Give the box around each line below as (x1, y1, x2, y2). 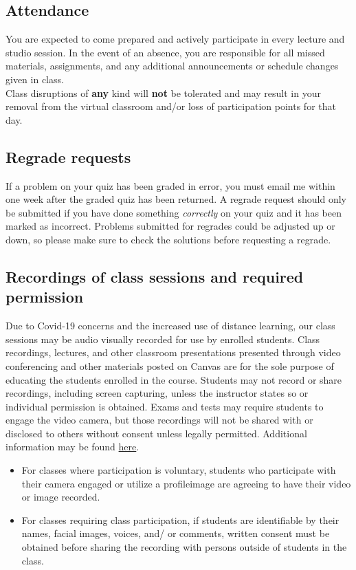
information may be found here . (5, 439, 140, 454)
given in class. (5, 72, 64, 86)
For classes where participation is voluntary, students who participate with (21, 463, 336, 477)
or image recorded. (21, 490, 100, 504)
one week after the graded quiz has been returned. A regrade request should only (5, 192, 346, 206)
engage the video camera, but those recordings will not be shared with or (5, 413, 313, 427)
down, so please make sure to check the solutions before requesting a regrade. (5, 232, 331, 246)
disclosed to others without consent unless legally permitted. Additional (5, 426, 307, 440)
